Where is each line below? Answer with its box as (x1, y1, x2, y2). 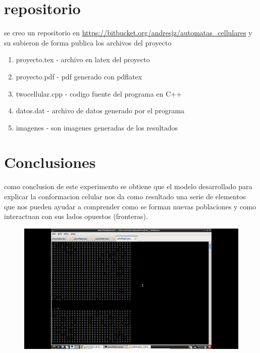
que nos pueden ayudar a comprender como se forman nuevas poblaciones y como (4, 201, 256, 211)
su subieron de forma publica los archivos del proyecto (4, 37, 172, 48)
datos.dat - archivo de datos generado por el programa (16, 105, 185, 116)
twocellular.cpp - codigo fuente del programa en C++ (16, 88, 182, 99)
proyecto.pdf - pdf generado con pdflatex (16, 71, 142, 81)
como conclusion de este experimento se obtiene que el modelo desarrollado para (4, 181, 252, 192)
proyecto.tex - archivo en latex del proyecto (16, 54, 150, 65)
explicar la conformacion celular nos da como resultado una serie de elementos (4, 191, 246, 201)
